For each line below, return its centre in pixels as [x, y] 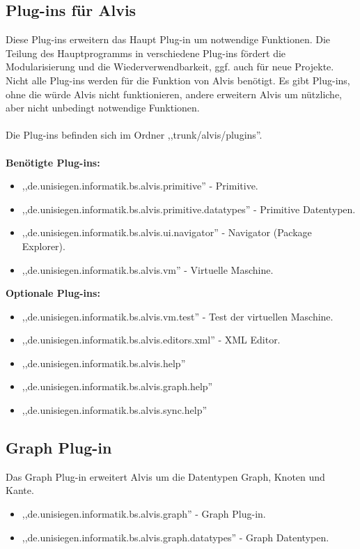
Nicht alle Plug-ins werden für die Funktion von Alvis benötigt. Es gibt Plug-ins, [178, 80]
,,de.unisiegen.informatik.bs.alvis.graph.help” [117, 386]
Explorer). [44, 246]
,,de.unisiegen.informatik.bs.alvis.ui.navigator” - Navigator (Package [167, 232]
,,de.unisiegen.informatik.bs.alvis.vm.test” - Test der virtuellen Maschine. [178, 316]
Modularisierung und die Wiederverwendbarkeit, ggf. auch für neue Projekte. [170, 67]
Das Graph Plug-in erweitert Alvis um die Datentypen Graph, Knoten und [165, 476]
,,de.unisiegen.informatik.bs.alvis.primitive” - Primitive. [140, 186]
